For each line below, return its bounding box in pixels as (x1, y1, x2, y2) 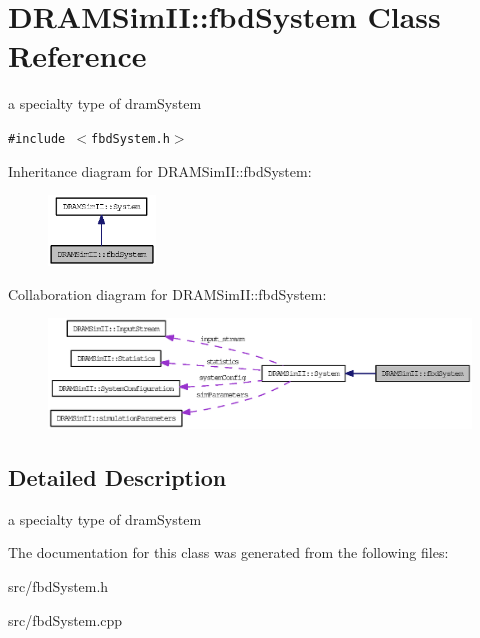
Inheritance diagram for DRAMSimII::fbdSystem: (8, 160, 312, 181)
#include (8, 131, 66, 146)
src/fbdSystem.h (8, 575, 109, 596)
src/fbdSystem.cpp (8, 609, 123, 630)
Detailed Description (8, 461, 227, 492)
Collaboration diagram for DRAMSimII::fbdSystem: (8, 283, 327, 304)
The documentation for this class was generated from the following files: (8, 542, 449, 563)
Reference (8, 35, 147, 76)
